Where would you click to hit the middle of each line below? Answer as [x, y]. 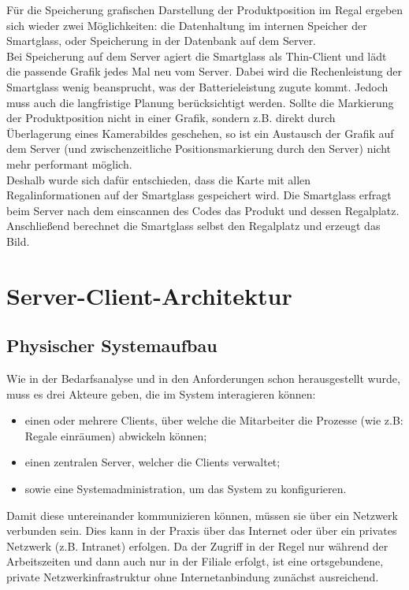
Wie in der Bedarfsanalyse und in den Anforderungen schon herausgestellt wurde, [203, 378]
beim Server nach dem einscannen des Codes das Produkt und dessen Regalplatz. [203, 210]
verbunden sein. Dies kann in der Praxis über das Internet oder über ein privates [202, 531]
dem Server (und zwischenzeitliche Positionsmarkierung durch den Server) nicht [199, 148]
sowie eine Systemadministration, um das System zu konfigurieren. [186, 489]
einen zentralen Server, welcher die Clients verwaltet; [152, 462]
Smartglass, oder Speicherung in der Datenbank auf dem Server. [162, 41]
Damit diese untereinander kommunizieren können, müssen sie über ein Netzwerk [202, 515]
